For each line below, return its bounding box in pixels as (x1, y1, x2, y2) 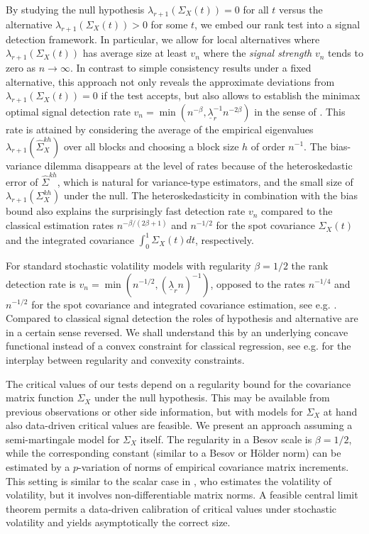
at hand (323, 404, 358, 418)
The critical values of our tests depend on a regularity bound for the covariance (6, 376, 351, 391)
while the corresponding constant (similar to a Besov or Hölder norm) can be (6, 445, 341, 460)
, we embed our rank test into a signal (194, 16, 360, 31)
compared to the (261, 204, 333, 218)
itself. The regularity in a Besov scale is (140, 431, 312, 446)
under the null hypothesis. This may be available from (94, 390, 330, 405)
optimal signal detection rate (6, 104, 131, 118)
